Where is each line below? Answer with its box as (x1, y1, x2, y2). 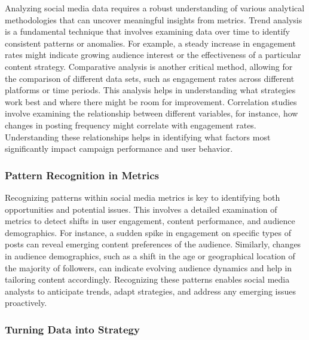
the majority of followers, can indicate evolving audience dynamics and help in (5, 261, 292, 274)
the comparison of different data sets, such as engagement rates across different (5, 72, 295, 84)
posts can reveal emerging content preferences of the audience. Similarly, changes (5, 238, 301, 250)
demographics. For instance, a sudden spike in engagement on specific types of (5, 226, 292, 238)
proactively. (5, 296, 47, 309)
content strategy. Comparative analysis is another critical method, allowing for (5, 60, 293, 72)
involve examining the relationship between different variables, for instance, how (5, 107, 298, 120)
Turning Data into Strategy (5, 321, 140, 336)
